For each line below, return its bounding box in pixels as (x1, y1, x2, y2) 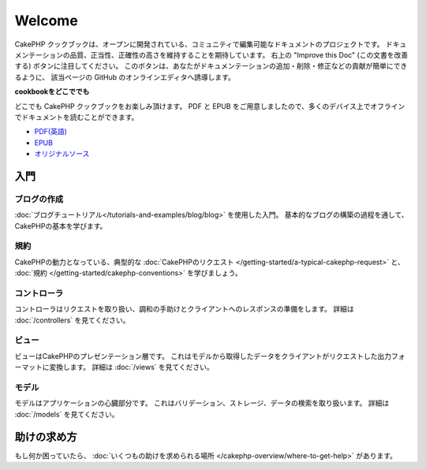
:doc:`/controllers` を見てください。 (14, 315, 130, 325)
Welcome (14, 12, 78, 29)
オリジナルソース (34, 149, 90, 159)
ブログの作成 (14, 193, 64, 204)
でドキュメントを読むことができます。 (14, 112, 139, 121)
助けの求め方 (14, 430, 77, 443)
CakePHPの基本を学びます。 (14, 221, 107, 230)
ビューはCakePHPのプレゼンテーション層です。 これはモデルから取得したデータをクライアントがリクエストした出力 (14, 351, 392, 360)
